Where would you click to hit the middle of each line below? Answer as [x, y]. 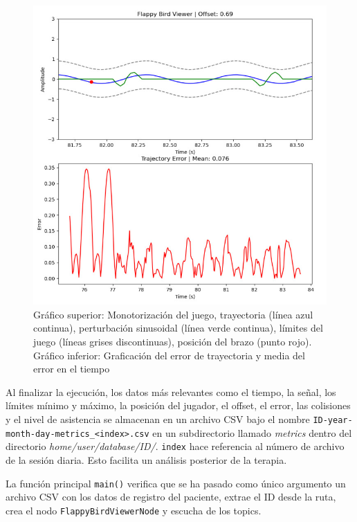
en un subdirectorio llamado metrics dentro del [252, 432]
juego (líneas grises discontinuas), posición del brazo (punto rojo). [173, 342]
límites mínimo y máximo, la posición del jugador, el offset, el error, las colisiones [178, 405]
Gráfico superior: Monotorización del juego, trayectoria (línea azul [173, 314]
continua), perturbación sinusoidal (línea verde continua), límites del [178, 328]
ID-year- [333, 421]
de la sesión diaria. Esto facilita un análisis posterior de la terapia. [146, 460]
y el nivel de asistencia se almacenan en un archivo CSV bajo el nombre [158, 419]
